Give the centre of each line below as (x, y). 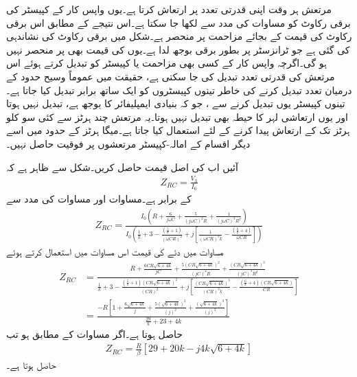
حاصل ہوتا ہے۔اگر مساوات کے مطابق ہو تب (94, 333)
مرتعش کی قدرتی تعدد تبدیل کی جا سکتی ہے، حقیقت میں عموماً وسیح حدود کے (171, 76)
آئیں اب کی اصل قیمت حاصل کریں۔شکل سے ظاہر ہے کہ (122, 167)
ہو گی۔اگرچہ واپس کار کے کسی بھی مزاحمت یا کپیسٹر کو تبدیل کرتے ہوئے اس (166, 63)
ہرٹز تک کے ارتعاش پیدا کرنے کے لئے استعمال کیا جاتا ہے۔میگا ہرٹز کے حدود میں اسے (178, 130)
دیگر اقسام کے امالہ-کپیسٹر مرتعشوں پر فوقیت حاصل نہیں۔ (128, 143)
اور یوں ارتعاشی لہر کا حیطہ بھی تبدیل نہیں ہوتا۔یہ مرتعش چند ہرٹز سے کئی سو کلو (177, 116)
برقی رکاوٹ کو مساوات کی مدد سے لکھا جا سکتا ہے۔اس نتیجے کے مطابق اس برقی (178, 22)
